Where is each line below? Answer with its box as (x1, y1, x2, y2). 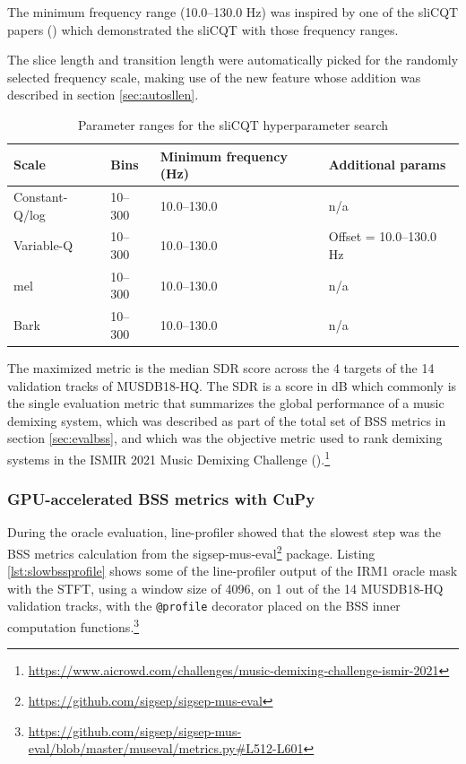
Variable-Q (13, 236, 73, 255)
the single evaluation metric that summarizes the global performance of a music (7, 394, 444, 412)
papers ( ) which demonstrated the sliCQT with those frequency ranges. (7, 20, 399, 39)
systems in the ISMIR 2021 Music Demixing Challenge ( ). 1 (7, 447, 331, 468)
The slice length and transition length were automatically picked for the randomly (7, 50, 459, 69)
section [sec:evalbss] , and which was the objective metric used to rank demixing (7, 429, 443, 447)
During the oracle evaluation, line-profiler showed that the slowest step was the (7, 523, 442, 542)
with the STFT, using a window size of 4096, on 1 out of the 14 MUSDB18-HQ (7, 578, 444, 597)
